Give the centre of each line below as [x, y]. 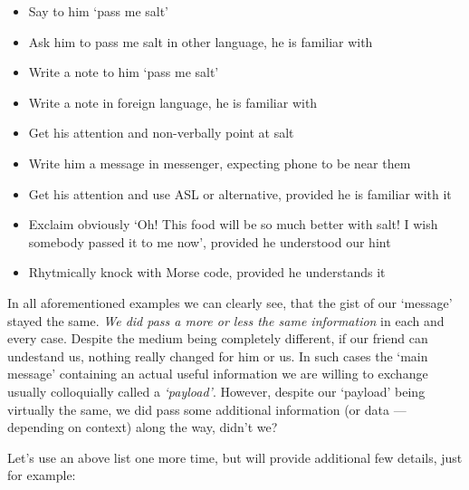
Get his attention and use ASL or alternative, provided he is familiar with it [240, 193]
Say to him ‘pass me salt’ [99, 11]
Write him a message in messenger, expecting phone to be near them [220, 163]
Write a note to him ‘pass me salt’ [124, 72]
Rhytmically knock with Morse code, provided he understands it [207, 272]
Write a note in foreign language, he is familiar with [173, 102]
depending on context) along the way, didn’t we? [143, 427]
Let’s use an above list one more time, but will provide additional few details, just [235, 457]
